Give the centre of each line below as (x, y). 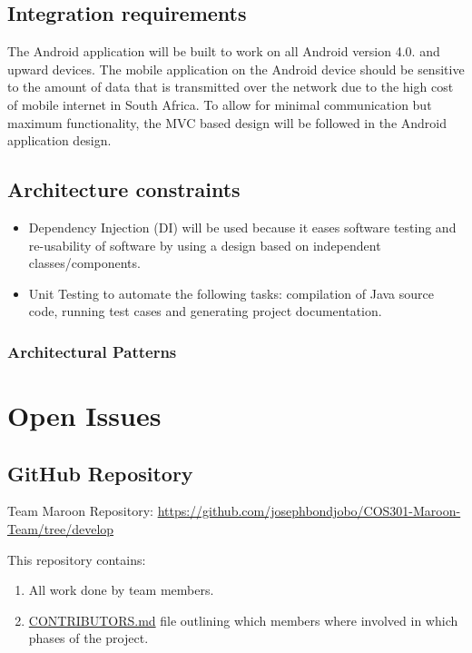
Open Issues (84, 415)
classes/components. (84, 263)
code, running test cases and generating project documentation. (205, 311)
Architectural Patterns (92, 351)
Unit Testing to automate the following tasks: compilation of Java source (231, 293)
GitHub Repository (100, 473)
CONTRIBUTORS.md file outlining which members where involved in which (243, 620)
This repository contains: (77, 559)
